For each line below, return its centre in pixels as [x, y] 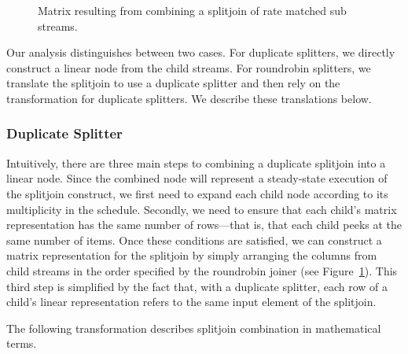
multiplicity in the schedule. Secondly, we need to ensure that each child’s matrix [202, 209]
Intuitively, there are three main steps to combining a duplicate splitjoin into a [196, 162]
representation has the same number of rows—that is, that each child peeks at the [204, 225]
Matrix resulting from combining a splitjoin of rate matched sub [192, 10]
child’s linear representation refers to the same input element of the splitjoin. [191, 302]
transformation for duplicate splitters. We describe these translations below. [189, 98]
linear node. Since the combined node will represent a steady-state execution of [197, 178]
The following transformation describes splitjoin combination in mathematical [194, 328]
